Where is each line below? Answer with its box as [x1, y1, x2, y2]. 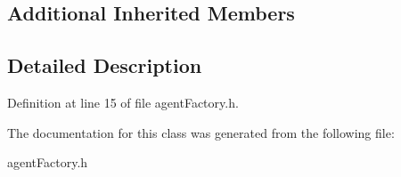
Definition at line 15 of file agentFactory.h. [7, 93, 239, 111]
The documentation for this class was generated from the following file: [7, 123, 395, 141]
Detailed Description [7, 52, 202, 79]
